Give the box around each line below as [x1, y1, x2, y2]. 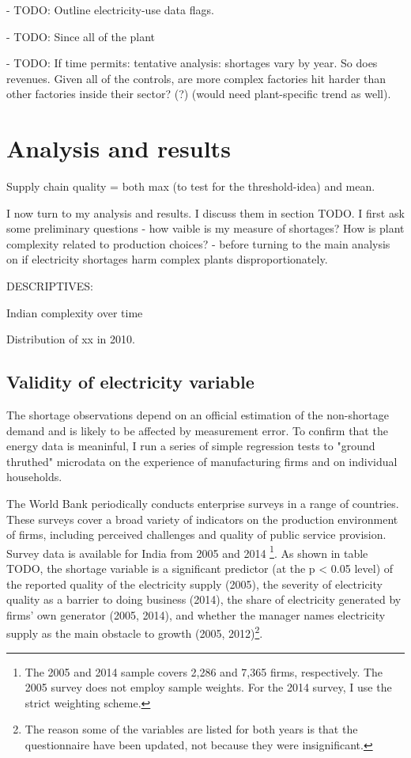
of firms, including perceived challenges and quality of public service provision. [6, 526, 386, 543]
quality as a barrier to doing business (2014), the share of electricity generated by [6, 591, 402, 608]
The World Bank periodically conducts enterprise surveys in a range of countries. [6, 495, 399, 512]
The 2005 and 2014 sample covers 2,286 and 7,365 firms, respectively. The [25, 663, 383, 680]
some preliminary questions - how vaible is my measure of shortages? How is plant [6, 220, 405, 237]
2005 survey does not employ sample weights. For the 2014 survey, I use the [25, 679, 392, 695]
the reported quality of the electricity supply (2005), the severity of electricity [6, 575, 383, 592]
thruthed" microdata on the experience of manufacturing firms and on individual [6, 453, 398, 469]
